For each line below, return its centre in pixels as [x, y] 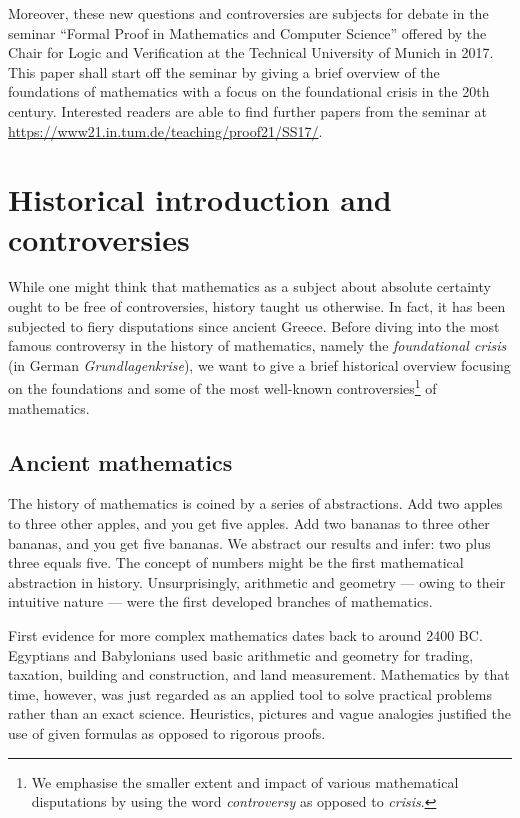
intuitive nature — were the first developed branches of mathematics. [220, 601]
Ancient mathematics [120, 461]
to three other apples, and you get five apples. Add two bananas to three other [249, 523]
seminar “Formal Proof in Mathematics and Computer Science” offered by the [247, 32]
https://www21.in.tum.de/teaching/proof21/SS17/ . [165, 130]
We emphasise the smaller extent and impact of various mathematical [245, 781]
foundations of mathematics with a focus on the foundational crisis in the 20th [249, 91]
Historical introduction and [200, 199]
